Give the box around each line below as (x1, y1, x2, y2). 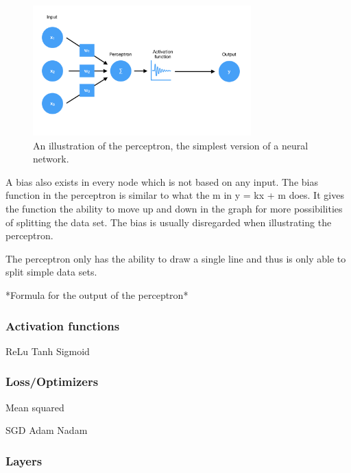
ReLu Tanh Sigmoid (5, 343, 90, 358)
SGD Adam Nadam (5, 423, 88, 437)
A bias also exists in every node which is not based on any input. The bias (5, 174, 318, 189)
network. (33, 151, 69, 166)
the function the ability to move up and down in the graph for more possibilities (5, 202, 343, 216)
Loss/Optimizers (5, 373, 99, 390)
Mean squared (5, 400, 64, 414)
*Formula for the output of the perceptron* (5, 287, 189, 302)
